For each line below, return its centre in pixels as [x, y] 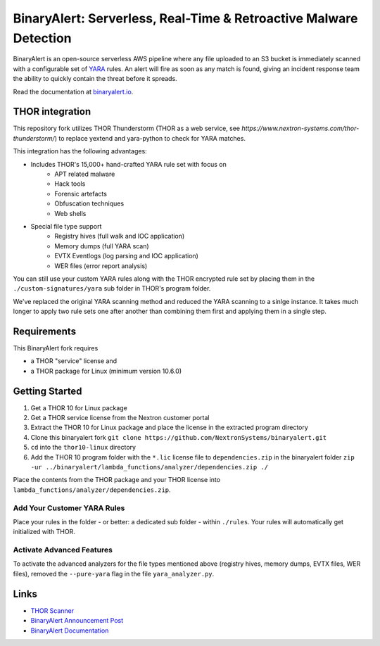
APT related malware [85, 174]
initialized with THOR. [44, 532]
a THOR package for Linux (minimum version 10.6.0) [106, 371]
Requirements [45, 331]
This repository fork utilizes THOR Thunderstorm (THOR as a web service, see [127, 128]
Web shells [70, 213]
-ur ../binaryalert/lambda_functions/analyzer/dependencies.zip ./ [150, 467]
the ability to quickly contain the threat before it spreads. [95, 79]
